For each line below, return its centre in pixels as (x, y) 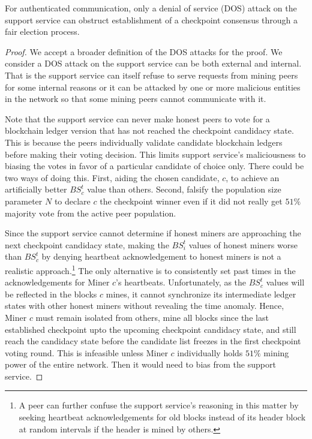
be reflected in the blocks (51, 294)
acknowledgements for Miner (57, 282)
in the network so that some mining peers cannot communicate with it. (136, 99)
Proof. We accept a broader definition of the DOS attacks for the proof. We (144, 51)
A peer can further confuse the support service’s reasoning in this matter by (159, 405)
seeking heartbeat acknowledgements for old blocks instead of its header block (162, 417)
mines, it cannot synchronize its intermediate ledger (201, 294)
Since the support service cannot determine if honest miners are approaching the (153, 233)
